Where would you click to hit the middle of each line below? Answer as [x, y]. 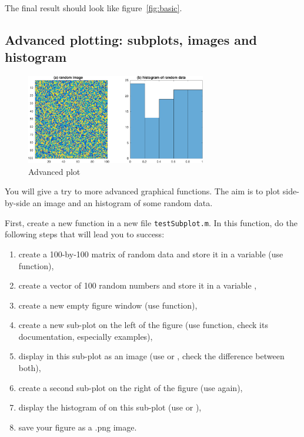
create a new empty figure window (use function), [108, 305]
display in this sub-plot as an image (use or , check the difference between [151, 356]
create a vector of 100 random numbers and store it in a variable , [138, 285]
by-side [17, 203]
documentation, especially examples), [86, 336]
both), [30, 368]
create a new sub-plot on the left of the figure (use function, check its [143, 325]
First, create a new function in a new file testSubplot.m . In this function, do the [151, 222]
